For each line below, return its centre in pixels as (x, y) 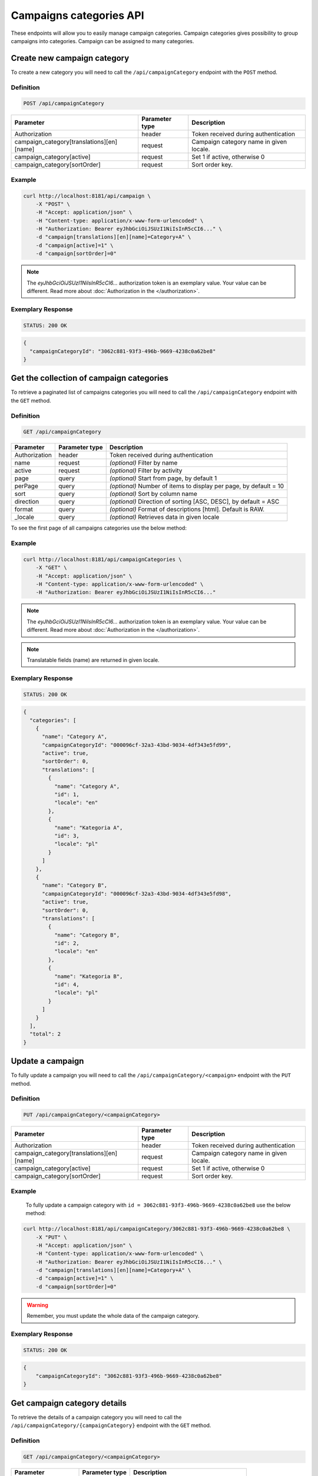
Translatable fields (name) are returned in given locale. (93, 660)
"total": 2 (45, 1034)
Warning (37, 1305)
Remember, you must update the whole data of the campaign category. (113, 1316)
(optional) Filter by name (143, 463)
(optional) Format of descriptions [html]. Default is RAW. (187, 510)
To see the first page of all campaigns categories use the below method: (99, 528)
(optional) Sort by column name (153, 494)
